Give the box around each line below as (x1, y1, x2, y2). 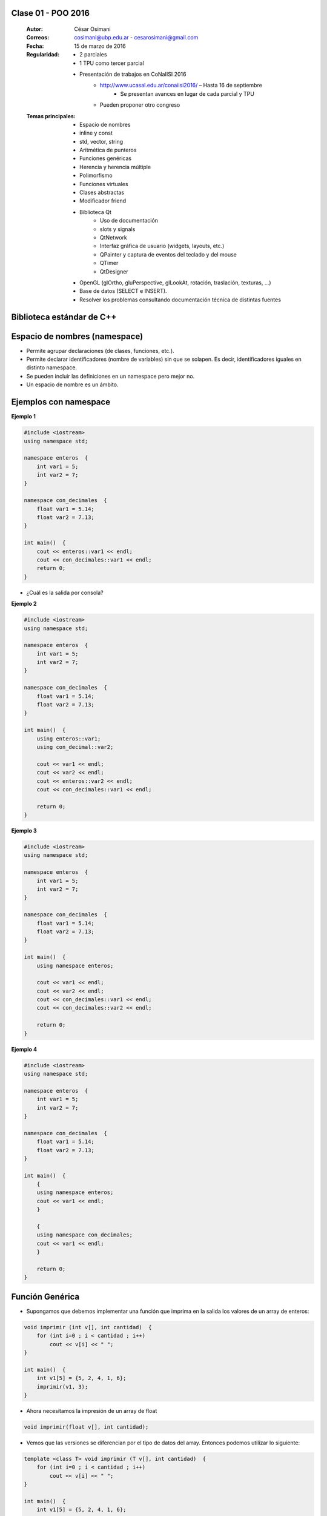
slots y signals (100, 225, 136, 233)
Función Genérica (11, 1292, 80, 1302)
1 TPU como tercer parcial (79, 59, 145, 67)
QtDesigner (100, 267, 128, 275)
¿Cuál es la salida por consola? (26, 589, 104, 596)
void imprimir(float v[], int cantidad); (24, 1423, 149, 1430)
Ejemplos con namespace (11, 397, 111, 408)
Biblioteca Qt (79, 208, 112, 215)
